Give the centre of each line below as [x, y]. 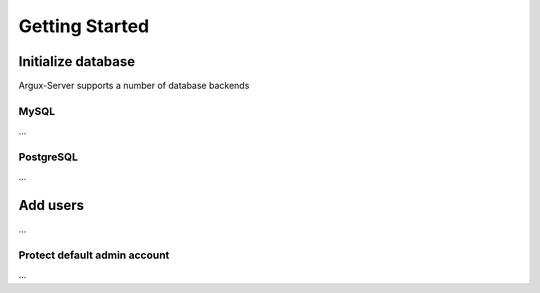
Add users [51, 205]
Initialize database [77, 61]
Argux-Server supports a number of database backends [134, 86]
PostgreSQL [48, 157]
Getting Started [84, 26]
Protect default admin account [94, 255]
